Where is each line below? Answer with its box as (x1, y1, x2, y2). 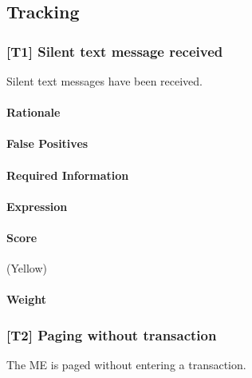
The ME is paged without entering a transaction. (6, 356, 246, 373)
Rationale (6, 104, 61, 121)
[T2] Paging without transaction (6, 324, 217, 344)
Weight (6, 291, 46, 308)
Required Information (6, 166, 129, 183)
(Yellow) (6, 260, 47, 277)
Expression (6, 197, 68, 214)
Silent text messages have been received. (6, 73, 203, 89)
